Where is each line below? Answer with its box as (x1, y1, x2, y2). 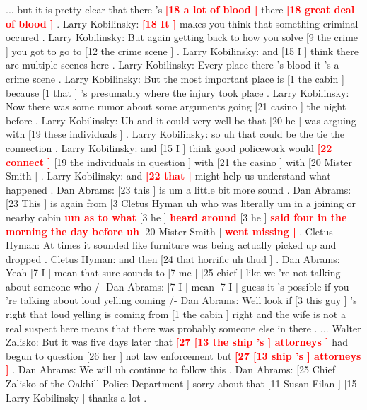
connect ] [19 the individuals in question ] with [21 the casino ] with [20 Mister (6, 154, 352, 169)
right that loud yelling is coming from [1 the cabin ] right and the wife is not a (6, 307, 346, 322)
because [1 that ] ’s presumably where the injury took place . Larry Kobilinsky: (6, 85, 349, 100)
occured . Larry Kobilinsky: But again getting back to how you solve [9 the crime (6, 30, 359, 45)
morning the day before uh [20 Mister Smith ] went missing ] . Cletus (6, 223, 333, 238)
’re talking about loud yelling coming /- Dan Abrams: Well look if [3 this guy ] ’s (6, 293, 357, 307)
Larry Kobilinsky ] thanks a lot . (6, 389, 147, 404)
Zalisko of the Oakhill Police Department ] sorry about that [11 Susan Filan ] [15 (6, 376, 357, 391)
